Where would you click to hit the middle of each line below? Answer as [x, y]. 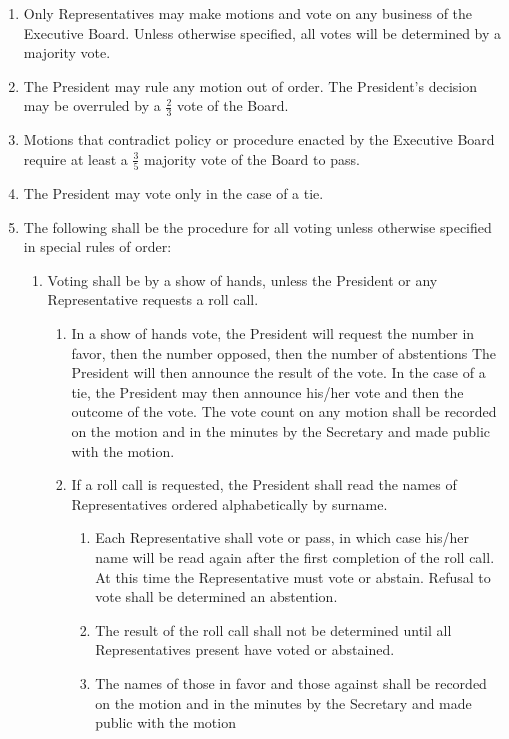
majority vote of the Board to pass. [252, 158]
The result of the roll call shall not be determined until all [273, 629]
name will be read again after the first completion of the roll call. [295, 557]
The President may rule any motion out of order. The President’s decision [250, 85]
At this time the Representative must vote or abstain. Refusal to [293, 576]
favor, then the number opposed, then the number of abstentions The [284, 352]
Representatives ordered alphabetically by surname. [229, 503]
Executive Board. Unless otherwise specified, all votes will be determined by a [262, 32]
